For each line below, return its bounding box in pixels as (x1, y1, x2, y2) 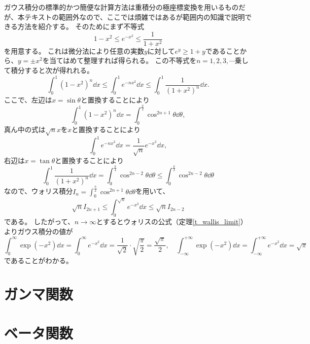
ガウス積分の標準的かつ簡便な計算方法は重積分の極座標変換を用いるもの (4, 2, 239, 12)
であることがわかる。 (4, 255, 73, 265)
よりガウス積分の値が (4, 226, 73, 236)
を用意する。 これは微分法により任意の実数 (4, 45, 144, 56)
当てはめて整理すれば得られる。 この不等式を (49, 55, 197, 66)
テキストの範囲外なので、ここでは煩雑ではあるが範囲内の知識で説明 (24, 11, 245, 22)
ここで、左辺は (4, 95, 52, 105)
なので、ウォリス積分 (4, 186, 73, 196)
